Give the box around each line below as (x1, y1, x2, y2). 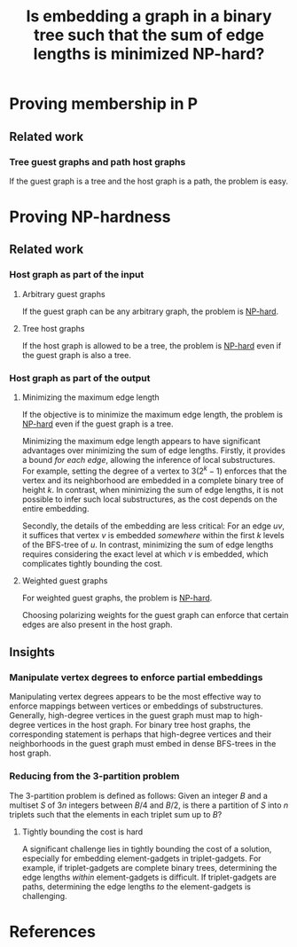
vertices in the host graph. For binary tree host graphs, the (36, 720, 251, 731)
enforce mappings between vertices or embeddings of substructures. (9, 700, 263, 711)
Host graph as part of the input (9, 269, 145, 281)
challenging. (21, 890, 68, 901)
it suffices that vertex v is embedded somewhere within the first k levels (21, 529, 285, 540)
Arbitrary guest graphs (21, 288, 106, 299)
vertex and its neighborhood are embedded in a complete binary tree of (21, 474, 284, 485)
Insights (9, 645, 56, 660)
